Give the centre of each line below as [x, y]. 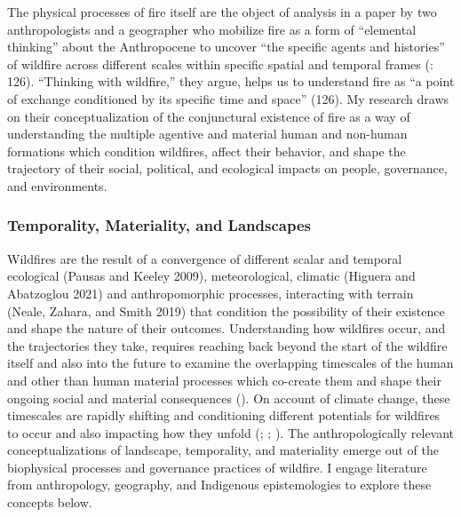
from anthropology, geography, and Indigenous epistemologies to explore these [219, 485]
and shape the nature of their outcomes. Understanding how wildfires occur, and [227, 328]
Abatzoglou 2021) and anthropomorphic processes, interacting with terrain [211, 293]
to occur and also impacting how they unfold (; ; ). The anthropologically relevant [231, 432]
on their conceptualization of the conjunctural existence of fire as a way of [209, 116]
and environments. [57, 185]
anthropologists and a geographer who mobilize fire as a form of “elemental [212, 29]
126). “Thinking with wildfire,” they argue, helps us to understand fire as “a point [231, 81]
